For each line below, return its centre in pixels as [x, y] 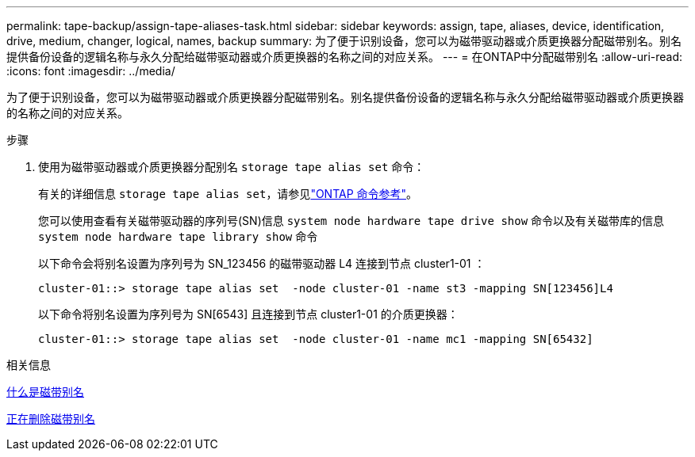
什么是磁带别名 [45, 392]
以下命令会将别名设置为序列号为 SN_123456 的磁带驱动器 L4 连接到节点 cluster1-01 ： [262, 263]
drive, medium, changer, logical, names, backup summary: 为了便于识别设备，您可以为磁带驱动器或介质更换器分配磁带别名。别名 [344, 41]
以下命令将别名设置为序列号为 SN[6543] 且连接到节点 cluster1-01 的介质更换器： [248, 314]
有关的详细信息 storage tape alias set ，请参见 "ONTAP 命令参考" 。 [228, 194]
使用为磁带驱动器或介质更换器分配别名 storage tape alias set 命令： [232, 167]
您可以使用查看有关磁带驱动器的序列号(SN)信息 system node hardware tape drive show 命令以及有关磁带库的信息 [351, 221]
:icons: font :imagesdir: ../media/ [91, 71]
